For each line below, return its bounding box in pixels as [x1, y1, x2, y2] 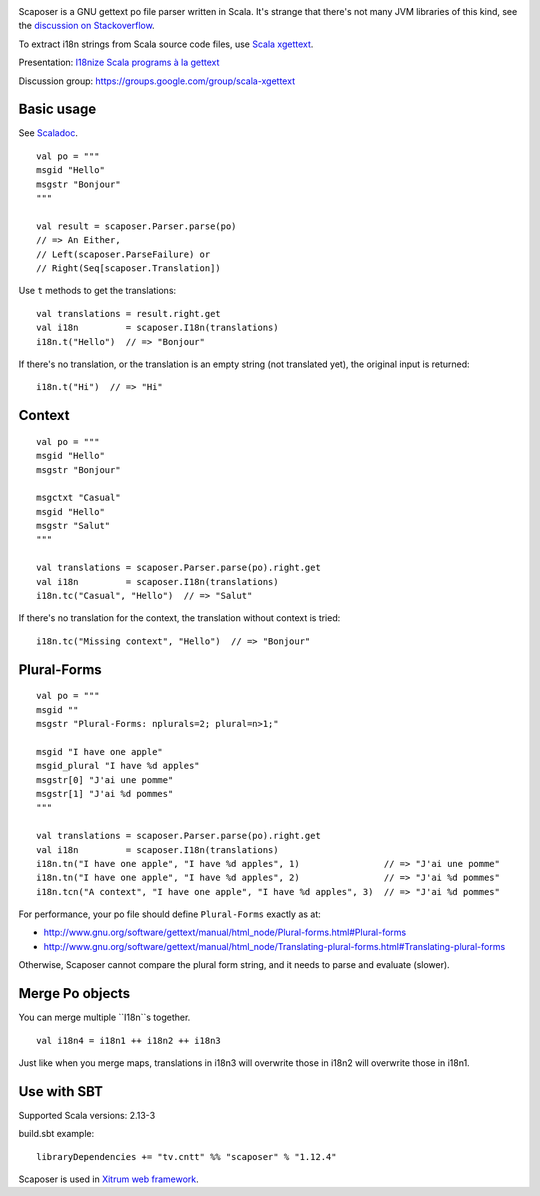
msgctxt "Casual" [36, 492, 121, 504]
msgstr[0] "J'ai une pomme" [36, 774, 174, 785]
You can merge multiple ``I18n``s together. [18, 1011, 191, 1024]
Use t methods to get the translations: [18, 285, 177, 297]
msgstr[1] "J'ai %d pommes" [36, 788, 174, 799]
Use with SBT [18, 1083, 104, 1100]
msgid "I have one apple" [36, 746, 164, 757]
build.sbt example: [18, 1128, 95, 1140]
